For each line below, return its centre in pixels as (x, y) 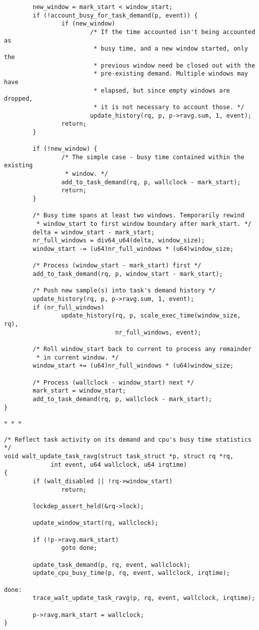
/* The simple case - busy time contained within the (153, 157)
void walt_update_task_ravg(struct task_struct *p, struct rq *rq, (119, 456)
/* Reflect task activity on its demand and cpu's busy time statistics (128, 439)
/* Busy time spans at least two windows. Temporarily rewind (139, 216)
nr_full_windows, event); (158, 332)
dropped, (19, 99)
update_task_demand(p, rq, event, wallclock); (112, 565)
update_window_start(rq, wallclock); (95, 523)
